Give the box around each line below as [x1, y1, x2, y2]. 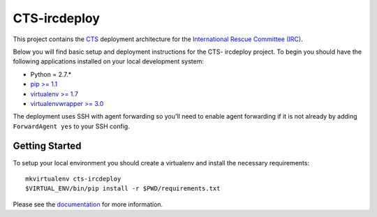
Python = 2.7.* [30, 70, 72, 78]
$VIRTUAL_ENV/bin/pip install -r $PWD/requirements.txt [25, 185, 221, 193]
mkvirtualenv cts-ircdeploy [25, 174, 121, 183]
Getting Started [13, 140, 82, 152]
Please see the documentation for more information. [13, 200, 163, 209]
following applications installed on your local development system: [13, 57, 205, 66]
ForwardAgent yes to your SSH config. [13, 122, 131, 130]
